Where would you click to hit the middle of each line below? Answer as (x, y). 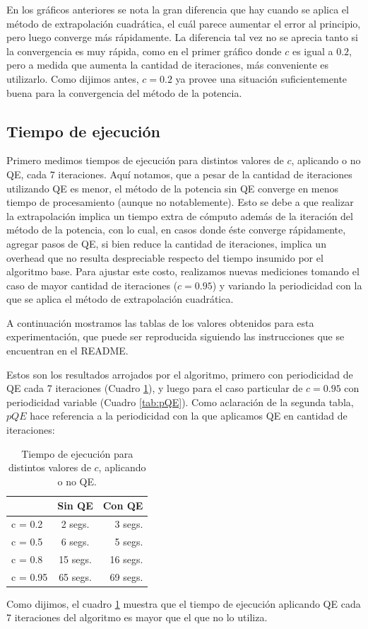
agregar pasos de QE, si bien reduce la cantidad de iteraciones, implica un (166, 243)
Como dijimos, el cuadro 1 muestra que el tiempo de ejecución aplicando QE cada (184, 603)
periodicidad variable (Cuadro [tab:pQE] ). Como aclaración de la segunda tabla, (180, 402)
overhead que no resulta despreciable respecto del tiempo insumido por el (165, 257)
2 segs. (75, 524)
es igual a (313, 51)
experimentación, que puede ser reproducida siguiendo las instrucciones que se (176, 336)
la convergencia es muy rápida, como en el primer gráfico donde (144, 51)
